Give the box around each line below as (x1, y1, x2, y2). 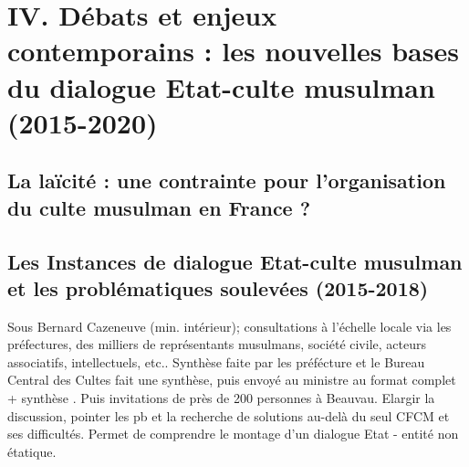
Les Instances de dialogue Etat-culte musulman (7, 247, 463, 275)
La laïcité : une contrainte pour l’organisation (7, 166, 446, 195)
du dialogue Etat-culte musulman (7, 68, 435, 105)
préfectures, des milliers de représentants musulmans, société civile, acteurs (7, 334, 426, 354)
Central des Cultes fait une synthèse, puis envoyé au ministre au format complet (7, 370, 456, 389)
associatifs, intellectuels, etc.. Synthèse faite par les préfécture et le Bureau (7, 352, 425, 371)
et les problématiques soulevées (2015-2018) (7, 273, 429, 302)
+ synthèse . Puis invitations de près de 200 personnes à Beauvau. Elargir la (7, 388, 435, 408)
